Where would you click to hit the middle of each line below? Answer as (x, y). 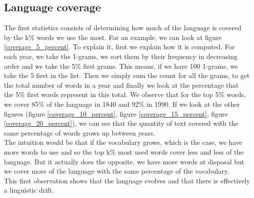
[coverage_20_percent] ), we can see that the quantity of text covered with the (121, 123)
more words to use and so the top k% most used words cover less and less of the (124, 151)
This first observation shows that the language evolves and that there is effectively (127, 180)
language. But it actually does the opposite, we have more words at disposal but (124, 161)
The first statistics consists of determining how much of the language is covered (123, 28)
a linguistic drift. (29, 190)
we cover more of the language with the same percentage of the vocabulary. (117, 171)
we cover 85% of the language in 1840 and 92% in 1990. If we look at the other (122, 104)
